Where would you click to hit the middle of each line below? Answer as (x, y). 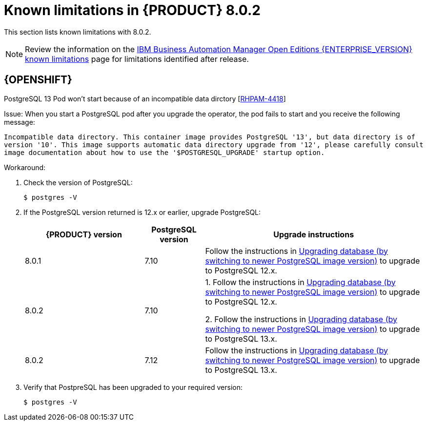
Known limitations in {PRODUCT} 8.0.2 (132, 10)
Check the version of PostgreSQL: (78, 182)
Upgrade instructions (314, 234)
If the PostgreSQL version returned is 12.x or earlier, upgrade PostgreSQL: (142, 212)
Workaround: (25, 167)
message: (20, 122)
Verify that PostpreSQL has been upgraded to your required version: (133, 387)
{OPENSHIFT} (38, 80)
